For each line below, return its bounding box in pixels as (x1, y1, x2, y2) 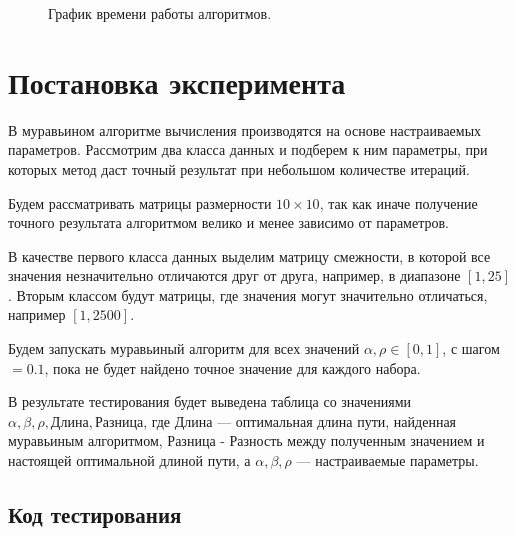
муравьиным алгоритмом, (8, 430, 163, 451)
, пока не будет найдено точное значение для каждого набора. (44, 357, 421, 378)
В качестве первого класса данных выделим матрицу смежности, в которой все (8, 245, 491, 266)
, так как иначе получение (319, 192, 478, 213)
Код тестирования (8, 499, 182, 530)
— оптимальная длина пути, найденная (217, 410, 457, 431)
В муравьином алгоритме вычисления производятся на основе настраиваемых (8, 119, 482, 140)
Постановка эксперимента (8, 61, 346, 102)
